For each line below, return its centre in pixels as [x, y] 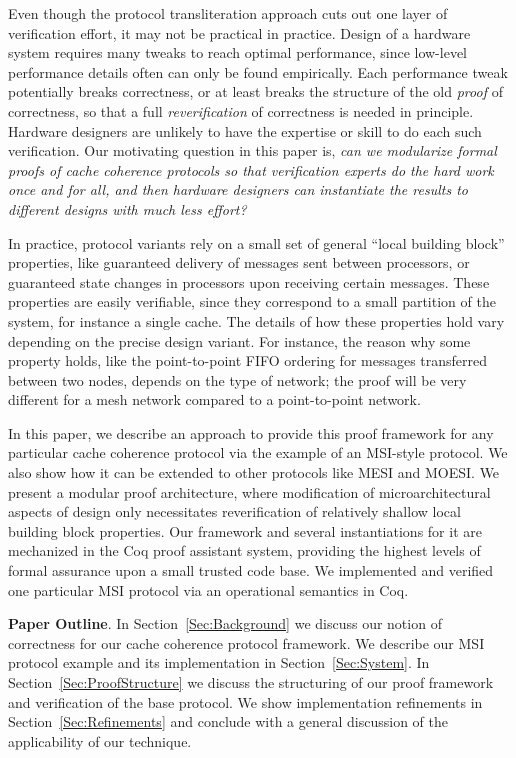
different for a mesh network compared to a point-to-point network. [214, 399]
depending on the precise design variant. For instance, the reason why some [239, 340]
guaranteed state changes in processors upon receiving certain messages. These [249, 281]
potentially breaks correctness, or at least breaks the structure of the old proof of [255, 91]
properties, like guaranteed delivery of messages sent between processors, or [239, 262]
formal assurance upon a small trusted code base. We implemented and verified [251, 570]
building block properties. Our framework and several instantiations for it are [245, 530]
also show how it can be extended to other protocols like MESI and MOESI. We [254, 472]
